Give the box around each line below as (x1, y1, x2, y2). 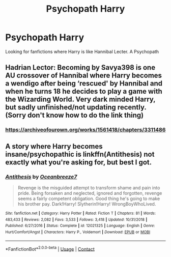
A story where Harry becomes (5, 142, 103, 151)
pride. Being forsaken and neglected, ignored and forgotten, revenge (17, 190, 162, 196)
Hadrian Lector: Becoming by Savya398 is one (5, 63, 156, 72)
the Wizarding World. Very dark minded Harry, (5, 95, 156, 104)
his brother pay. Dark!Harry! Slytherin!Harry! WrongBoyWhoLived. (17, 201, 156, 207)
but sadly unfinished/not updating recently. (5, 103, 147, 112)
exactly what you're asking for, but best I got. (5, 158, 152, 166)
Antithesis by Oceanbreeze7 (5, 173, 77, 180)
